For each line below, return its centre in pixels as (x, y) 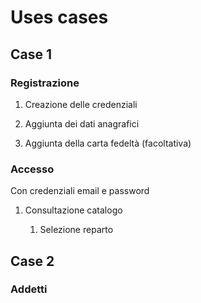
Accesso (32, 169)
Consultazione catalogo (73, 210)
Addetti (29, 289)
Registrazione (45, 83)
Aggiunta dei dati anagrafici (82, 123)
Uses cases (59, 17)
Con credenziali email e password (80, 191)
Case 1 (31, 54)
